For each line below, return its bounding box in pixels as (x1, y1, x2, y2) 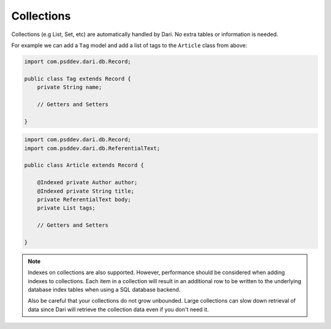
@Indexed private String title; (37, 187, 135, 194)
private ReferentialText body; (37, 196, 131, 203)
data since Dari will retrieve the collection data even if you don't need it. (28, 306, 209, 313)
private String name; (37, 84, 102, 91)
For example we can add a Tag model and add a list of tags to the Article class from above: (11, 42, 248, 49)
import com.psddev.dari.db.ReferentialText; (24, 144, 161, 152)
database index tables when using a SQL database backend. (28, 286, 181, 294)
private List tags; (37, 205, 96, 212)
